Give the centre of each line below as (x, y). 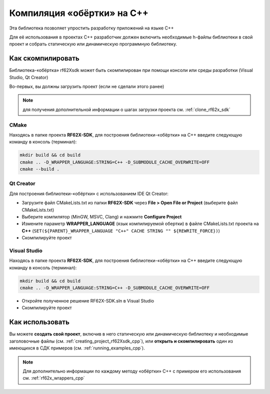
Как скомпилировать (44, 58)
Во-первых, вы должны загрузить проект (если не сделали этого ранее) (87, 86)
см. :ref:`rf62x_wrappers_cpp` (54, 378)
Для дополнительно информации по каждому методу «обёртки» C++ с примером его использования (132, 371)
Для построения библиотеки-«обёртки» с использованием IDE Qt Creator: (89, 193)
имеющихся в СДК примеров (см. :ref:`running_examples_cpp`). (77, 348)
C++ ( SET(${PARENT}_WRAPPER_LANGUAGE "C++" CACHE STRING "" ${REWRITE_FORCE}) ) (121, 230)
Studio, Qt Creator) (29, 77)
